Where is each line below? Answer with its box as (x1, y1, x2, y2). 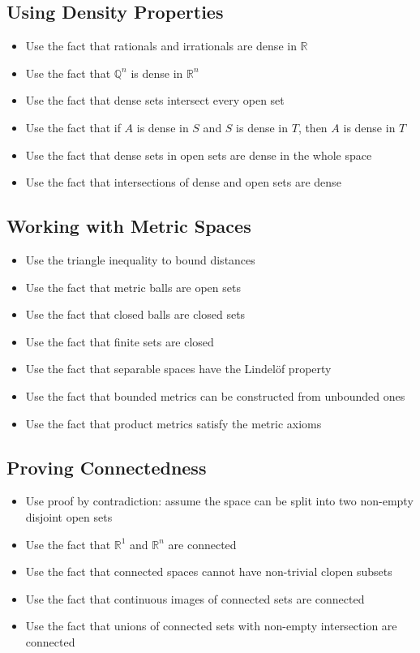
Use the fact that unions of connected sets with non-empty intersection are (25, 617, 397, 634)
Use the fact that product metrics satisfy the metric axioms (25, 415, 322, 432)
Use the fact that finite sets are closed (25, 333, 214, 350)
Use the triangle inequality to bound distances (25, 251, 255, 268)
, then (298, 118, 328, 135)
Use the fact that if (25, 118, 121, 135)
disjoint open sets (25, 508, 113, 525)
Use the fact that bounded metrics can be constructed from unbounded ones (25, 387, 405, 404)
